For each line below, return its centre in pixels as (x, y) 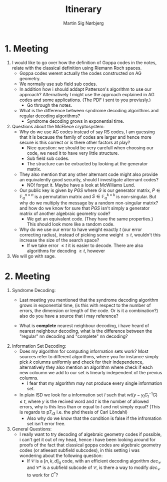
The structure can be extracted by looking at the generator (87, 163)
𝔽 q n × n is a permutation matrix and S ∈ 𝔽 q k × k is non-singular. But (88, 197)
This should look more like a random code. (71, 224)
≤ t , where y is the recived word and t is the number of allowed (84, 401)
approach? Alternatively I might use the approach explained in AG (87, 94)
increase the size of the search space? (59, 240)
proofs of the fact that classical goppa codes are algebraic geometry (90, 445)
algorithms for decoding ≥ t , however (66, 251)
